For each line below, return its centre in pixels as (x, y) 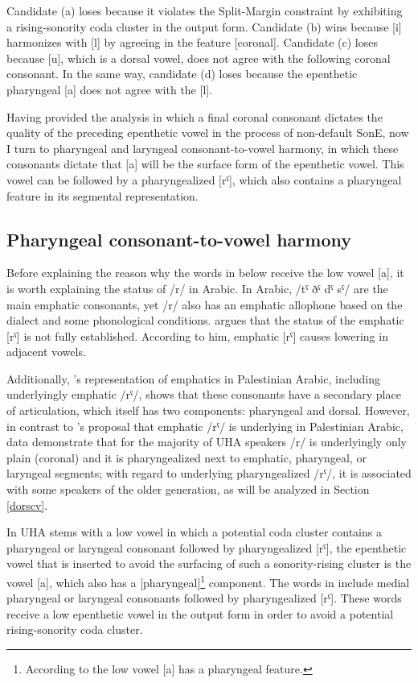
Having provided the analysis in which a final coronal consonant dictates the (195, 116)
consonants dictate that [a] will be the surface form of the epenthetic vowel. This (205, 164)
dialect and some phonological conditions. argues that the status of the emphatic (205, 320)
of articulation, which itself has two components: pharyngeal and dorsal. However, (208, 410)
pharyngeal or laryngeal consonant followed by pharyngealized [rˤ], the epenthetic (207, 547)
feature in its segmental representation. (102, 195)
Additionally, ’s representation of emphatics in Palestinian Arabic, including (194, 378)
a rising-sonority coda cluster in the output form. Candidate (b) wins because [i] (204, 26)
